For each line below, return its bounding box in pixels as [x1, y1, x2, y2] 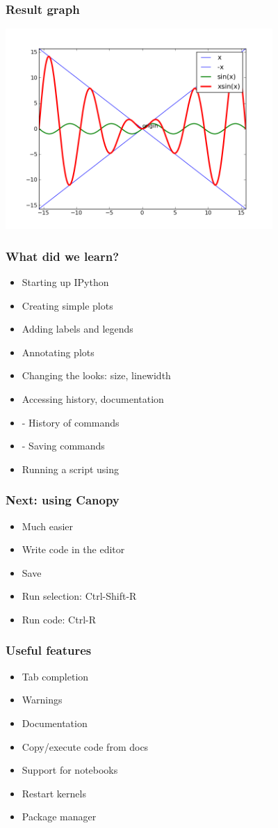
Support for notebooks [22, 763, 118, 777]
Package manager [22, 809, 97, 824]
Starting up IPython [22, 275, 109, 289]
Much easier [22, 518, 74, 533]
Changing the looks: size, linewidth [22, 368, 171, 383]
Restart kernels [22, 786, 86, 800]
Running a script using [22, 461, 120, 476]
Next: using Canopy [6, 491, 120, 509]
